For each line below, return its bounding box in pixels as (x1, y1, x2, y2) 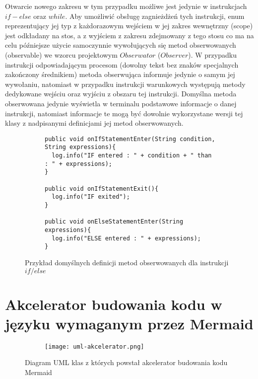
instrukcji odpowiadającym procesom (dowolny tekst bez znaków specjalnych (5, 59, 239, 70)
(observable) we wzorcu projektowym (5, 49, 118, 60)
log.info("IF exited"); (52, 193, 130, 201)
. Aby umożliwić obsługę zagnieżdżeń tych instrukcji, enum (65, 10, 245, 21)
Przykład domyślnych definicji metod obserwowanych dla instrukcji (25, 257, 229, 267)
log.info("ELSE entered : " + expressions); (52, 234, 201, 242)
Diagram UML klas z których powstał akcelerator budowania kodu (25, 357, 228, 368)
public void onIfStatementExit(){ (45, 185, 159, 192)
